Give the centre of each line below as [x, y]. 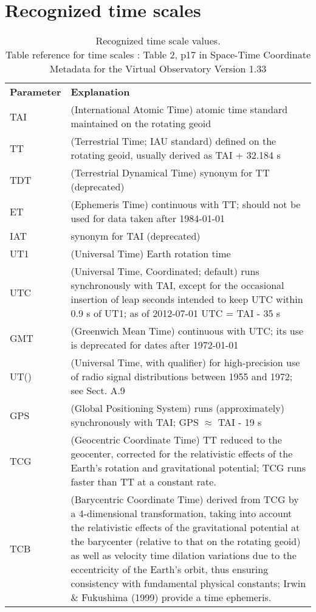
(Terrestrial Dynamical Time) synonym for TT [170, 173]
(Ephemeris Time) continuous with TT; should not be [186, 204]
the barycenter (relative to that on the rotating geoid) [186, 541]
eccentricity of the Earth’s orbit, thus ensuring [170, 569]
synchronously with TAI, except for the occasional [177, 285]
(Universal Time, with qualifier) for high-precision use [185, 363]
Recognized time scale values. [158, 41]
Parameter [36, 92]
